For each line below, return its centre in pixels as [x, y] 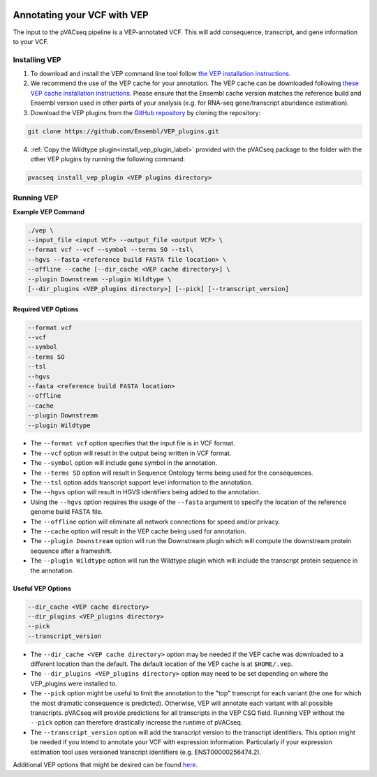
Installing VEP [37, 59]
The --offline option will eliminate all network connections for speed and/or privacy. [155, 521]
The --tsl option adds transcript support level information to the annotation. [141, 482]
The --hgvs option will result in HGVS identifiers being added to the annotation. [146, 492]
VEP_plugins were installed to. [74, 683]
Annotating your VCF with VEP [81, 15]
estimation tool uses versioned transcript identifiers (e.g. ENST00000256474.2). [146, 752]
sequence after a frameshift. [71, 551]
